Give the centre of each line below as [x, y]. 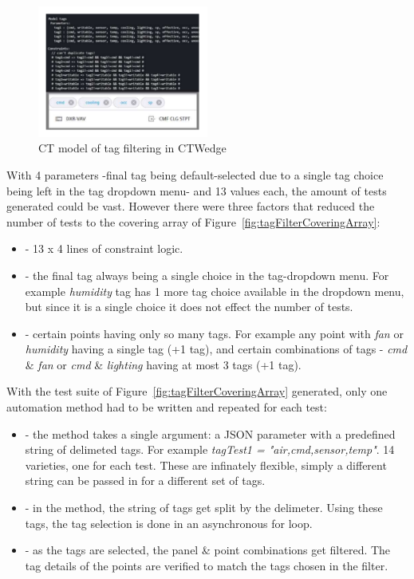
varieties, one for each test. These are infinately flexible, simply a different [206, 465]
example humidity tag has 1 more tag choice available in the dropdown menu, [215, 291]
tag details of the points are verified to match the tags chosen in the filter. [207, 565]
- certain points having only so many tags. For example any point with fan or [214, 333]
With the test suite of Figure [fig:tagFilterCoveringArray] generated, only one [197, 391]
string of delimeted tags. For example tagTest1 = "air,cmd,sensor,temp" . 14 [210, 449]
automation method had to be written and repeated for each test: [167, 407]
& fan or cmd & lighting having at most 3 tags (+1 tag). [163, 364]
